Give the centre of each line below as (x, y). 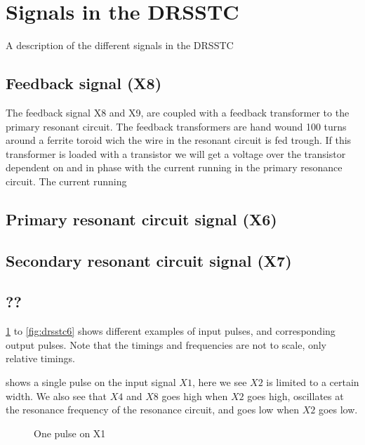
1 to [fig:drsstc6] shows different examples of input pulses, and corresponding (171, 331)
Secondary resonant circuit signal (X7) (149, 260)
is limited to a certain (313, 382)
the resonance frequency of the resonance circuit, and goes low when (153, 410)
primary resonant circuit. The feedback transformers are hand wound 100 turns (176, 126)
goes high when (195, 396)
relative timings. (40, 358)
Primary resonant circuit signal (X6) (141, 219)
